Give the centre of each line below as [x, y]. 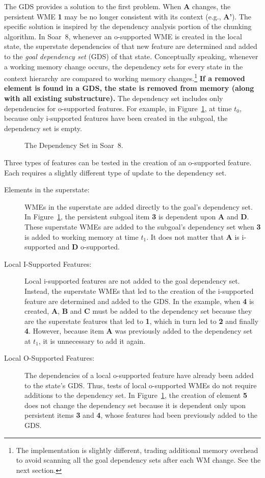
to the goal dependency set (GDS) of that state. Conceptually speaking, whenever [131, 56]
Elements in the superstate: [47, 190]
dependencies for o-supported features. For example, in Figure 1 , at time [118, 108]
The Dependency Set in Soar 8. [74, 145]
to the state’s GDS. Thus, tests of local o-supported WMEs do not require [141, 385]
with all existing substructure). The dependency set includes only [114, 98]
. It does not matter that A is [193, 236]
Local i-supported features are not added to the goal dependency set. [132, 281]
